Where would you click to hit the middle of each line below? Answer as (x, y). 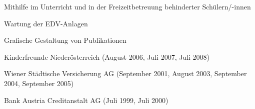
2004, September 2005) (39, 83)
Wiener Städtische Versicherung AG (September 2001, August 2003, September (125, 73)
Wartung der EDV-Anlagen (46, 23)
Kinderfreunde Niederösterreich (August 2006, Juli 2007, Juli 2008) (107, 56)
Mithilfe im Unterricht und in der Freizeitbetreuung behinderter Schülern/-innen (127, 6)
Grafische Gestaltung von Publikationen (65, 40)
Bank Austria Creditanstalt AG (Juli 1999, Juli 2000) (86, 100)
